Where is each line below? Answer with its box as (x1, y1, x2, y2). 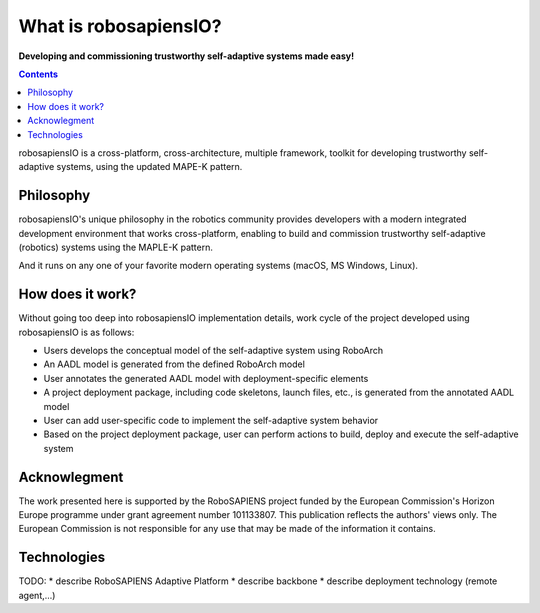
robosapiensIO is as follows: (18, 326, 135, 338)
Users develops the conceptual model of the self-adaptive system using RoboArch (43, 345, 384, 357)
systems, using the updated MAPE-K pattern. (56, 161, 243, 173)
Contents (18, 68, 59, 80)
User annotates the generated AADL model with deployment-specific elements (43, 372, 369, 384)
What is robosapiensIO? (18, 15, 222, 37)
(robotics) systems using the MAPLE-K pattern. (18, 241, 214, 253)
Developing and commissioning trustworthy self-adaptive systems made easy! (18, 50, 355, 62)
